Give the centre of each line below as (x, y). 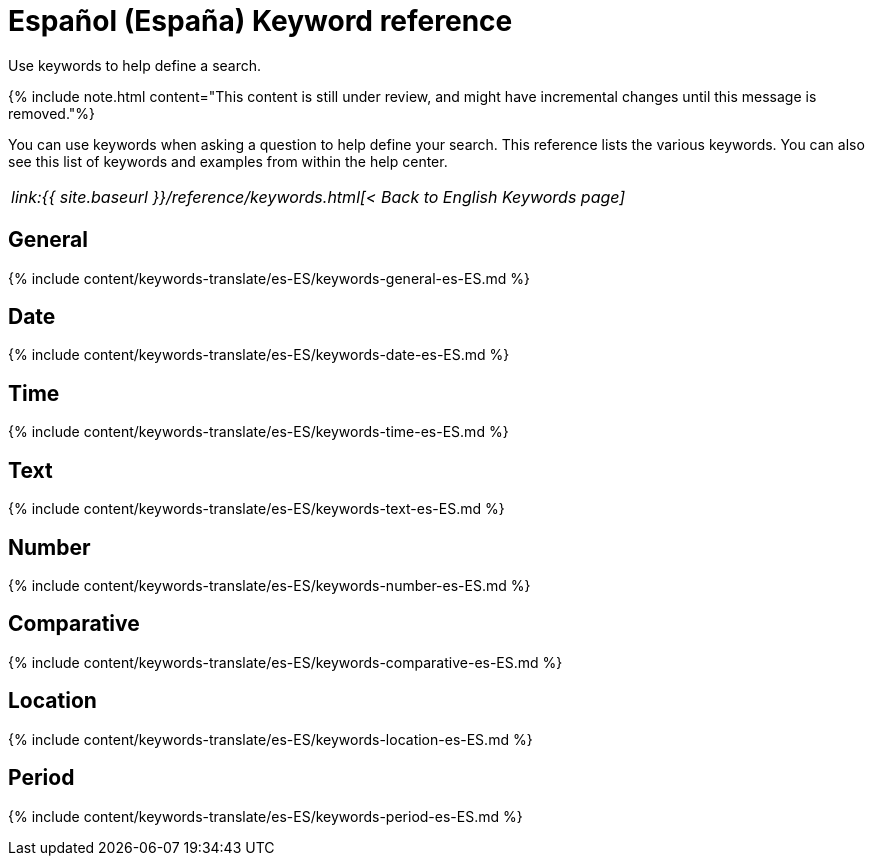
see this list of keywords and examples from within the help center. (228, 161)
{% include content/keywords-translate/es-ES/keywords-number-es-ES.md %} (269, 585)
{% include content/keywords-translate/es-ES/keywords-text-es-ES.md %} (256, 509)
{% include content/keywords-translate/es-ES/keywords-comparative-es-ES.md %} (285, 662)
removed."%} (52, 113)
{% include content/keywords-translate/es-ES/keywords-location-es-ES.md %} (270, 739)
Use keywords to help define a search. (135, 65)
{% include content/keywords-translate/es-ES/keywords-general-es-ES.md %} (269, 278)
